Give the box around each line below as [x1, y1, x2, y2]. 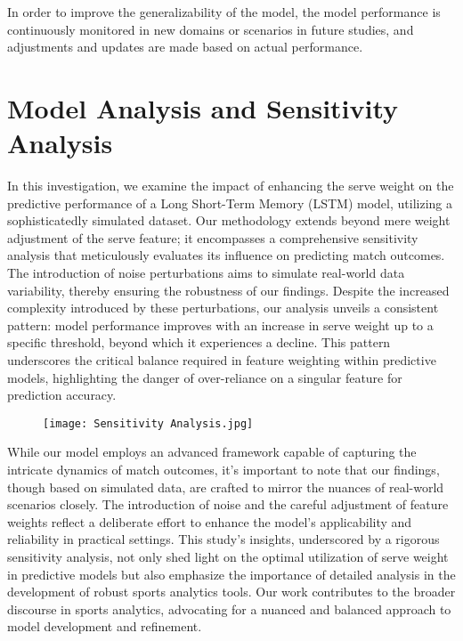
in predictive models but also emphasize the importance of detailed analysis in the [7, 564, 456, 583]
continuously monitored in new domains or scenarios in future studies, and [7, 20, 414, 38]
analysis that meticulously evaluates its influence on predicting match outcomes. [7, 246, 445, 264]
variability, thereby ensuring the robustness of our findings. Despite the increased [7, 280, 450, 299]
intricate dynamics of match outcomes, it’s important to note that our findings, [7, 460, 440, 479]
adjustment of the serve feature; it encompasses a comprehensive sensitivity [7, 228, 418, 247]
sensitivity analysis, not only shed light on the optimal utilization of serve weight [7, 548, 449, 566]
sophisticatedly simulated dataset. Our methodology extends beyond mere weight [7, 211, 451, 230]
